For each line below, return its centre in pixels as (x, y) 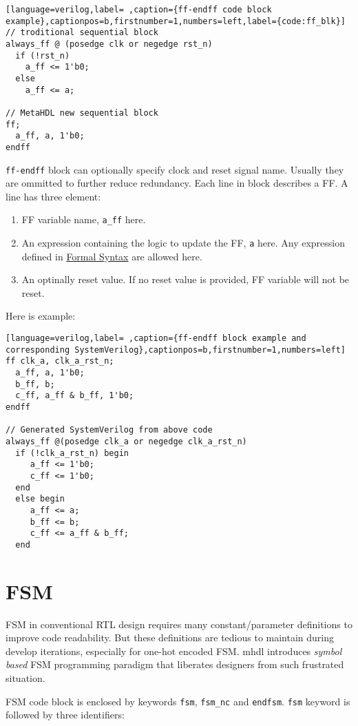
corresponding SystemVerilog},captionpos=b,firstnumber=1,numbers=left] (176, 350)
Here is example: (41, 316)
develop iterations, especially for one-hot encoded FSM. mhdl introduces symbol (174, 651)
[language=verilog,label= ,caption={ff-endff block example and (156, 339)
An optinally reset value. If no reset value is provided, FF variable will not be (186, 279)
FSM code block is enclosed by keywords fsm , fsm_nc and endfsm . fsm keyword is (178, 701)
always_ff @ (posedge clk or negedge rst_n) (109, 44)
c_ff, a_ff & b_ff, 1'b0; (75, 396)
